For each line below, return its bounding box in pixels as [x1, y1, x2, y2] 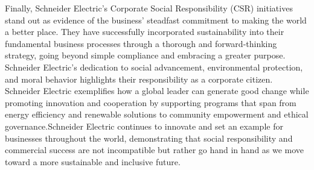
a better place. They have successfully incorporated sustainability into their [5, 25, 284, 38]
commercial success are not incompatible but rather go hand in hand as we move [5, 143, 304, 156]
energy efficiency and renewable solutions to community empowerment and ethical [5, 108, 309, 121]
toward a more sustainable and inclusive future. [5, 155, 181, 168]
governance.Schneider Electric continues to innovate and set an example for [5, 119, 283, 132]
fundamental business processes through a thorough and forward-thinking [5, 37, 277, 49]
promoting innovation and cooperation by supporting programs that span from [5, 96, 296, 109]
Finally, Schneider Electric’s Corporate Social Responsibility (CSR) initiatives [5, 2, 293, 14]
